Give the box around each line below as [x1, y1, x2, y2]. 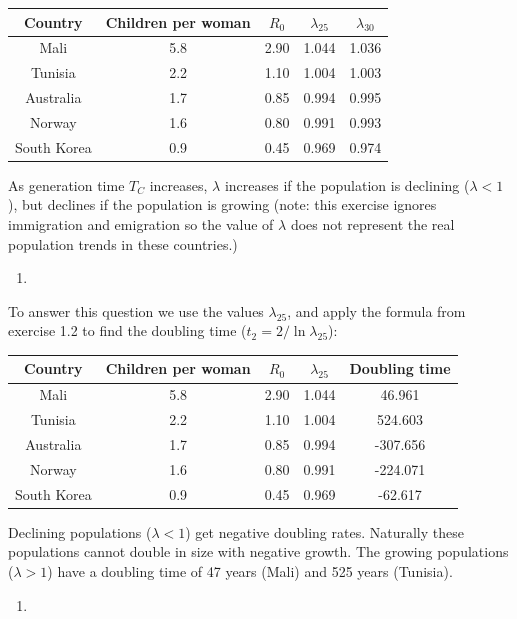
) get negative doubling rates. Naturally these [185, 521, 464, 542]
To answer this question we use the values [8, 300, 264, 321]
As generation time [8, 174, 125, 195]
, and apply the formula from [287, 300, 466, 321]
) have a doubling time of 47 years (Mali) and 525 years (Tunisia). [47, 560, 453, 581]
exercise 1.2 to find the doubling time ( [8, 320, 247, 341]
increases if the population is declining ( [224, 174, 470, 195]
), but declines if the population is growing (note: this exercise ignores [8, 194, 437, 215]
